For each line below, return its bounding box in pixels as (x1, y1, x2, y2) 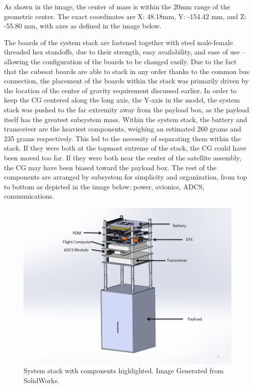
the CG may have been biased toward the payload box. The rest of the (4, 162, 217, 172)
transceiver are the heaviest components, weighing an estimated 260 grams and (4, 124, 241, 134)
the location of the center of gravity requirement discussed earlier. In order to (4, 85, 237, 95)
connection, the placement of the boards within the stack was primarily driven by (4, 76, 249, 86)
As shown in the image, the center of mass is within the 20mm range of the (4, 1, 230, 11)
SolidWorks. (24, 375, 59, 386)
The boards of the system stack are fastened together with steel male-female (4, 37, 233, 47)
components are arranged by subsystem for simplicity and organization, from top (4, 172, 247, 182)
